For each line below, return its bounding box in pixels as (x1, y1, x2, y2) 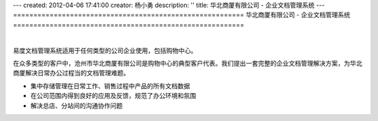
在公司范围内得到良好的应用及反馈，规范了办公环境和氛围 (30, 92, 196, 100)
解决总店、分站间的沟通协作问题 (30, 101, 122, 110)
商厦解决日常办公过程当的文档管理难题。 (13, 69, 129, 77)
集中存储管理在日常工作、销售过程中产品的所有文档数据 (30, 81, 190, 90)
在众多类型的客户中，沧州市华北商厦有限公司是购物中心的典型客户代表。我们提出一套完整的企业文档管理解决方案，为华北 (13, 59, 363, 67)
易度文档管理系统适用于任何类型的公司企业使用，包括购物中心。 (13, 46, 197, 55)
